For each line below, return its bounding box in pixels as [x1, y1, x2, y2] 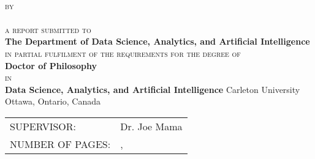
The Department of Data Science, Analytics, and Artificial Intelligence [5, 35, 310, 48]
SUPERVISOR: [10, 119, 77, 133]
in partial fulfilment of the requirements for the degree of [5, 46, 241, 59]
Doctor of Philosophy [5, 59, 97, 72]
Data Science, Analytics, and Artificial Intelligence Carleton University [5, 83, 300, 95]
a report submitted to [5, 23, 91, 35]
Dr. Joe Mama [120, 119, 183, 133]
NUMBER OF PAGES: [10, 136, 111, 151]
